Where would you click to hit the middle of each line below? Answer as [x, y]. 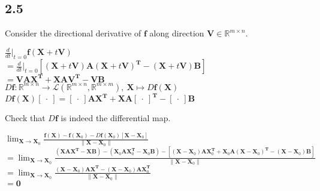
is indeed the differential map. [116, 118]
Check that [25, 118]
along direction [177, 33]
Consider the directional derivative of [73, 33]
